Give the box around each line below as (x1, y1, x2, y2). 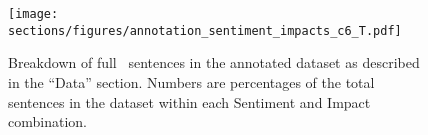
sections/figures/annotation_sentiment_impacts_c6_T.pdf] (8, 23, 402, 38)
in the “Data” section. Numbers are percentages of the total (8, 71, 375, 92)
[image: (8, 7, 59, 21)
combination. (8, 111, 87, 132)
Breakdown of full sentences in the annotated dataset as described (8, 52, 420, 73)
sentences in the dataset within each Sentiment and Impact (8, 91, 371, 112)
